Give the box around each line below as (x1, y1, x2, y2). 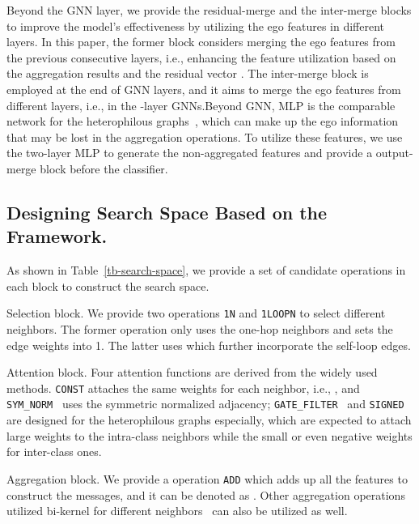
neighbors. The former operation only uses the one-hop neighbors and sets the (6, 320, 393, 337)
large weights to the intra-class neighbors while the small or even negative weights (6, 427, 413, 444)
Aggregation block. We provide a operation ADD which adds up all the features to (6, 470, 408, 487)
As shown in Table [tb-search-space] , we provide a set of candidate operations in (6, 262, 406, 279)
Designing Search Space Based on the (6, 199, 328, 224)
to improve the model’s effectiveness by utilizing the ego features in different (6, 17, 385, 34)
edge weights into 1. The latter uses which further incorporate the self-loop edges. (6, 336, 411, 353)
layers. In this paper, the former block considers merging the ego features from (6, 33, 396, 50)
